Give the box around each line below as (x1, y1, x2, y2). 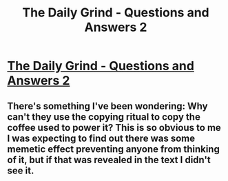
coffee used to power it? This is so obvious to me (7, 122, 222, 134)
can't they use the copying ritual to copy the (7, 111, 201, 123)
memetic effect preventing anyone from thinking (7, 143, 220, 155)
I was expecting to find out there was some (7, 132, 196, 144)
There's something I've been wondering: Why (7, 100, 208, 111)
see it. (7, 164, 34, 176)
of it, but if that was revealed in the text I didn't (7, 153, 211, 166)
